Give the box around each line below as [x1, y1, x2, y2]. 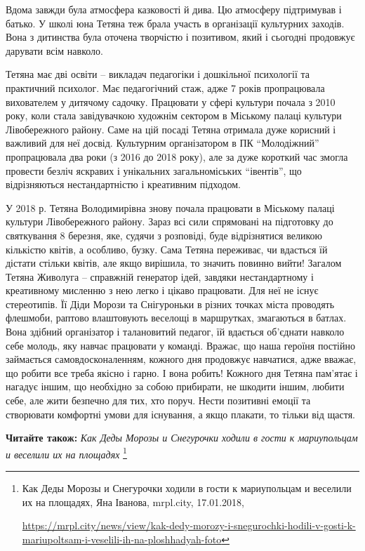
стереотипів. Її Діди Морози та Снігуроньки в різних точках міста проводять [6, 296, 335, 311]
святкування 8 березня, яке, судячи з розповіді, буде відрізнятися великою [6, 227, 322, 242]
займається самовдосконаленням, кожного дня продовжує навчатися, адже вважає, [6, 352, 357, 366]
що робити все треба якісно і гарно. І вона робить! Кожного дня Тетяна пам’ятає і [6, 365, 358, 380]
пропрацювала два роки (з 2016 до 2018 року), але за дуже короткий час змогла [6, 149, 348, 164]
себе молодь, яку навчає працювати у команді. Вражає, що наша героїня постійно [6, 338, 355, 352]
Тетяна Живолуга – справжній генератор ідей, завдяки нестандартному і [6, 269, 314, 284]
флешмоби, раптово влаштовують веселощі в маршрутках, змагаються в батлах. [6, 310, 347, 325]
